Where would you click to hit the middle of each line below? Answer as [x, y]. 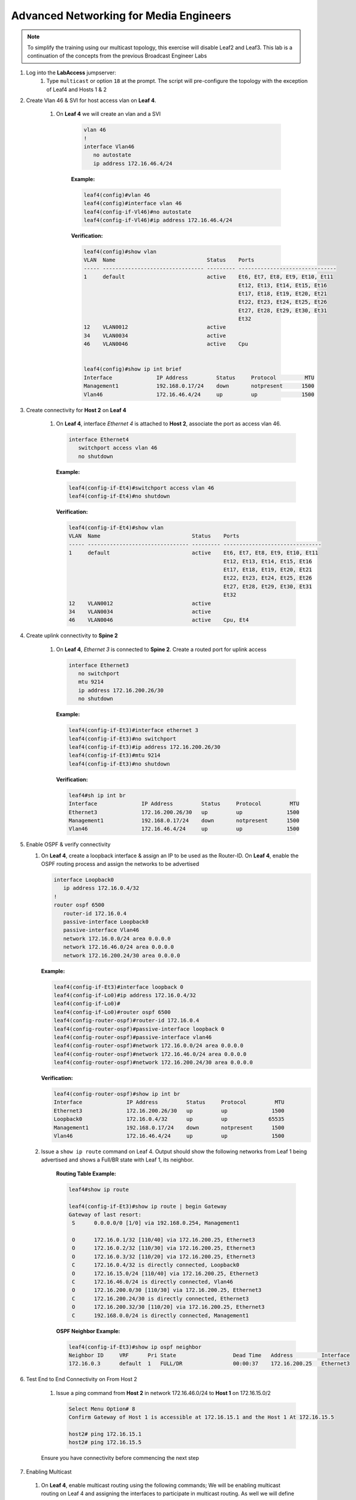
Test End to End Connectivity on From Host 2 [82, 1379]
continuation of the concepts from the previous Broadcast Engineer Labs [117, 56]
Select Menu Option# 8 [102, 1409]
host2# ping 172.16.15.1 [105, 1434]
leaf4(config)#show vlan [120, 251]
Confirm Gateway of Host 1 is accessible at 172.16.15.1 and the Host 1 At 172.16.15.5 [201, 1417]
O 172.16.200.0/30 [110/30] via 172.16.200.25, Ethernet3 [167, 1290]
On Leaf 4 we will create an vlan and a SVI [108, 114]
